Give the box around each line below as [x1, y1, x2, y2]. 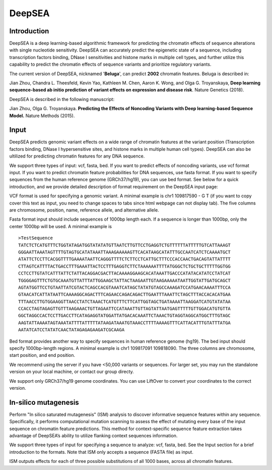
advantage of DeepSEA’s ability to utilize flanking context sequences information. [9, 433, 178, 439]
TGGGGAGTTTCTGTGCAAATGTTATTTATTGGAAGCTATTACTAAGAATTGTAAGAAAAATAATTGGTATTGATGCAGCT [18, 278, 231, 283]
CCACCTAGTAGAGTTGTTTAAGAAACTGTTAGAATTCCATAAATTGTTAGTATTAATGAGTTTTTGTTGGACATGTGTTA [18, 306, 231, 311]
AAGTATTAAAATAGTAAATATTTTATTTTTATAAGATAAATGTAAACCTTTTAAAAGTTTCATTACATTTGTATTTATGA [18, 320, 231, 326]
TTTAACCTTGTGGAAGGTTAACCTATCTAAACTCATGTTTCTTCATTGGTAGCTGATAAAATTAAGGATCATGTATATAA [18, 298, 231, 304]
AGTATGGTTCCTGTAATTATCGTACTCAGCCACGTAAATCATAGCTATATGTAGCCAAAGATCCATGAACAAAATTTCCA [18, 284, 231, 290]
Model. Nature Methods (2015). [9, 113, 75, 119]
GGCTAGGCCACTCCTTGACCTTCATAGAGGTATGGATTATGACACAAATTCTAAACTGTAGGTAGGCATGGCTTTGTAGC [18, 313, 231, 319]
